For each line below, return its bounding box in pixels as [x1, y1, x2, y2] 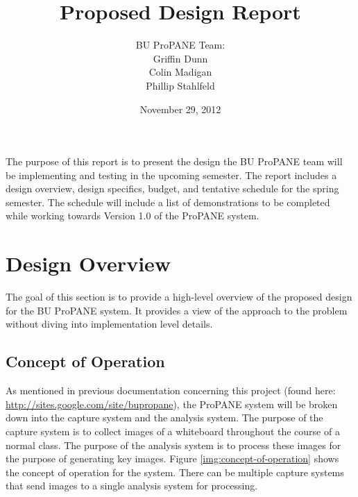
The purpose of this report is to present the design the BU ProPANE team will [6, 154, 343, 169]
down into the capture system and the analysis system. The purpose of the [6, 410, 323, 425]
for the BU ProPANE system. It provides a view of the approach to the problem [6, 303, 348, 317]
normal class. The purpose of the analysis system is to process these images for [6, 437, 341, 452]
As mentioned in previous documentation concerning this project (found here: [6, 383, 336, 398]
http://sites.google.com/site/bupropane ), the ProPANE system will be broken [6, 396, 338, 411]
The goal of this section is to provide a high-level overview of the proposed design [6, 289, 352, 304]
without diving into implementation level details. [6, 317, 213, 331]
